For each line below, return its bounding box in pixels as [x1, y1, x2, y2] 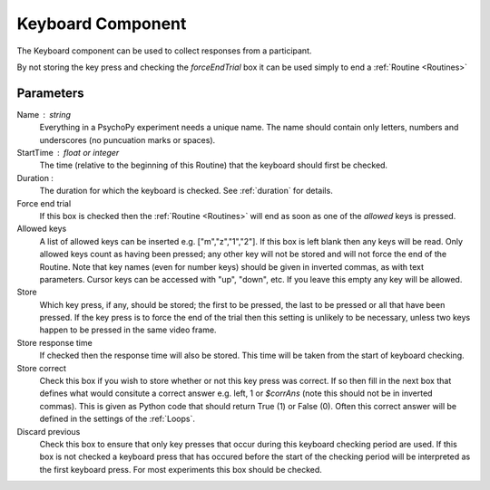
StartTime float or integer [16, 148, 120, 159]
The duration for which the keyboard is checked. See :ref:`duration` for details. [39, 186, 333, 197]
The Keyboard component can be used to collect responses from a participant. [16, 45, 312, 56]
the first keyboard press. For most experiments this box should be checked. [39, 464, 322, 475]
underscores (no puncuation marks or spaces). [39, 134, 216, 145]
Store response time [16, 337, 93, 348]
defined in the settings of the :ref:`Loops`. [39, 413, 195, 425]
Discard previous [16, 426, 81, 437]
